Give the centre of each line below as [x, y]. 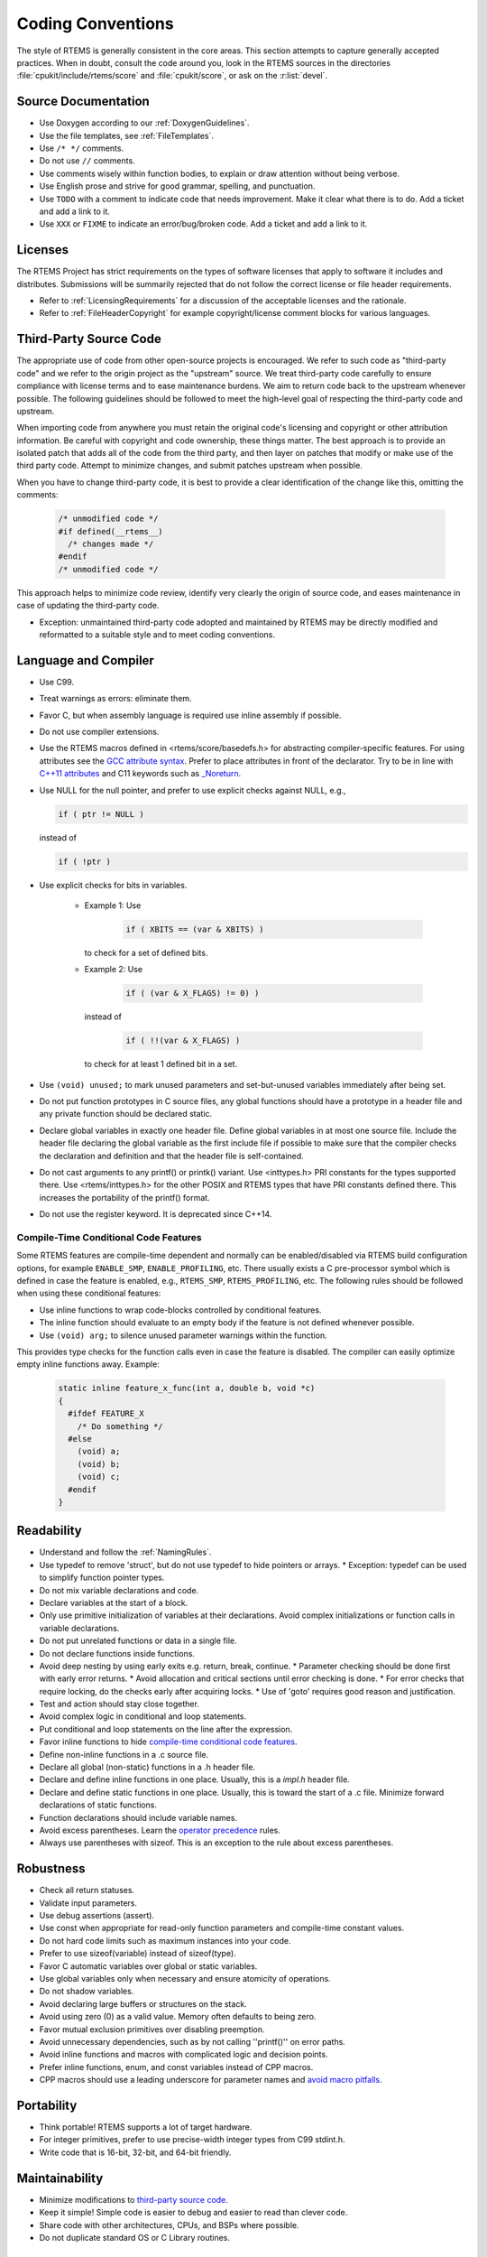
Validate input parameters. [88, 1903]
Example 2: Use [114, 970]
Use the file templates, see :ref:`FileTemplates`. [127, 135]
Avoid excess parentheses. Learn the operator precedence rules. [160, 1830]
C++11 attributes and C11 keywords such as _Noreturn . [140, 774]
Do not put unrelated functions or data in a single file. [138, 1641]
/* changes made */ [111, 544]
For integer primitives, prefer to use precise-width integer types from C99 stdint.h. [193, 2140]
